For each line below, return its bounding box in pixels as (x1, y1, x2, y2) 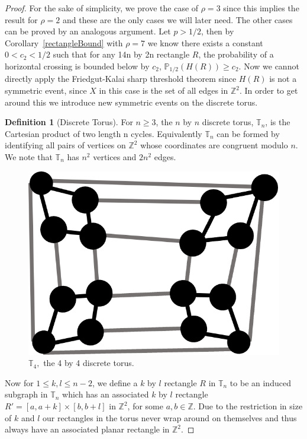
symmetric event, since (5, 84, 87, 97)
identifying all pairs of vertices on (5, 139, 126, 151)
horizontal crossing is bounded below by (5, 59, 150, 72)
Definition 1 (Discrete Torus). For (5, 116, 133, 128)
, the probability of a (198, 48, 274, 61)
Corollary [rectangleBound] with (5, 36, 123, 49)
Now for (5, 376, 34, 389)
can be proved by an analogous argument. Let (5, 25, 171, 37)
